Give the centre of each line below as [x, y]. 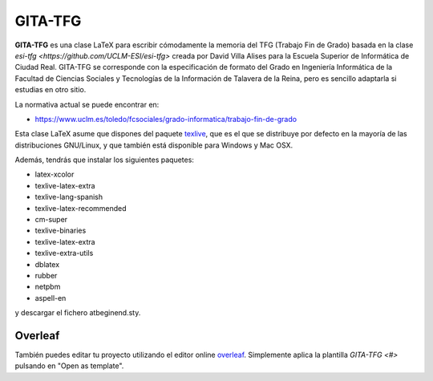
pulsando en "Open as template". [69, 366]
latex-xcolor [55, 174]
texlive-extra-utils [64, 253]
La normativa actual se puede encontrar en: [87, 104]
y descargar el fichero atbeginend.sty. [78, 313]
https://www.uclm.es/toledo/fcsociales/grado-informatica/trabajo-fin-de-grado [166, 119]
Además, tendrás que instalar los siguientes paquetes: [104, 160]
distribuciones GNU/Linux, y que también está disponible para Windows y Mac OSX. [154, 145]
